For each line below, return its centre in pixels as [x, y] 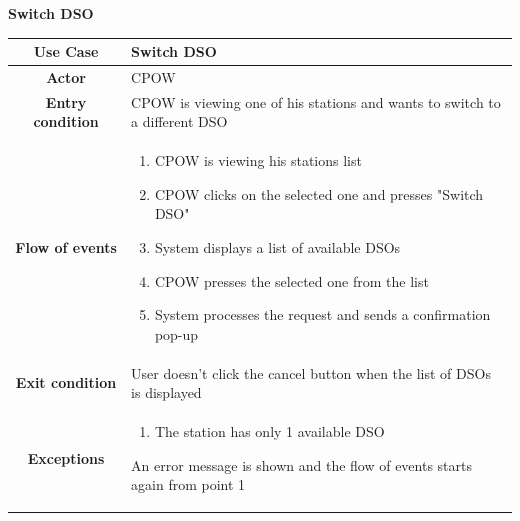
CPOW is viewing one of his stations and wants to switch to [316, 101]
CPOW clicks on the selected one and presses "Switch [319, 193]
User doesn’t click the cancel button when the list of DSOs [311, 372]
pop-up [176, 333]
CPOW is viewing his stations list [258, 160]
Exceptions [66, 457]
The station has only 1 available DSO [269, 431]
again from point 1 [188, 484]
